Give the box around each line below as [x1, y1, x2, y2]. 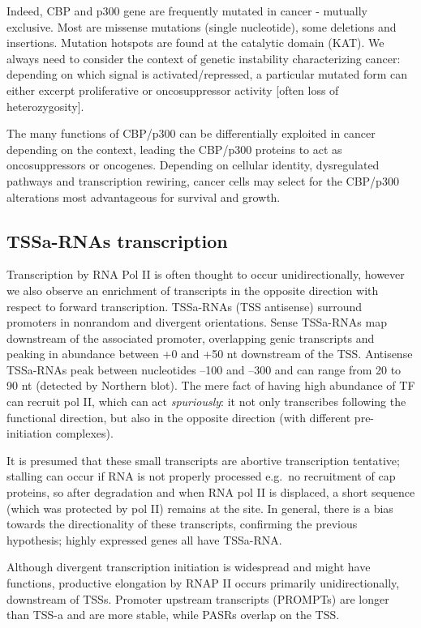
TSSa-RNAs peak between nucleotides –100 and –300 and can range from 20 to [6, 361, 402, 378]
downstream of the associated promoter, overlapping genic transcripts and [6, 329, 375, 346]
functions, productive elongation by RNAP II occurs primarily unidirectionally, [6, 575, 400, 592]
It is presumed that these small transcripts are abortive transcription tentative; [6, 451, 400, 468]
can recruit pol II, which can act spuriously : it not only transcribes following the [6, 393, 406, 410]
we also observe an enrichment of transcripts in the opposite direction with [6, 281, 379, 298]
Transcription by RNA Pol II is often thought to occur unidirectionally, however [6, 266, 405, 283]
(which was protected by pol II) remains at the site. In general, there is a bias [6, 499, 393, 516]
